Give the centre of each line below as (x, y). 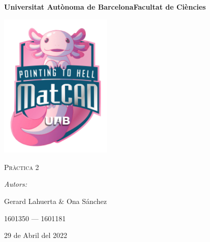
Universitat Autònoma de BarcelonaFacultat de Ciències (105, 7)
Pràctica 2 (22, 167)
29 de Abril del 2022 (36, 235)
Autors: (16, 184)
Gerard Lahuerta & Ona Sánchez (55, 201)
